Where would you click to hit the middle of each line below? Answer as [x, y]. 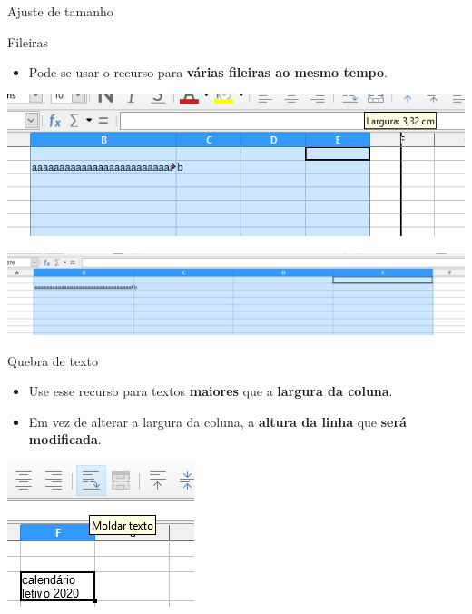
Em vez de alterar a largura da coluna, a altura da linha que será [217, 421]
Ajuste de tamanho [60, 11]
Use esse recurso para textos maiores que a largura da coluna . [211, 391]
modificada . [65, 439]
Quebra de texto [53, 360]
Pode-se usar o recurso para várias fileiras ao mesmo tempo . [208, 72]
